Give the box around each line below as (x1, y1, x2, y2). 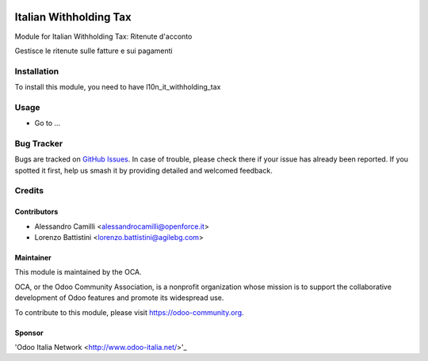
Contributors (14, 207, 59, 217)
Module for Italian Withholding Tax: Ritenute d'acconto (14, 32, 193, 41)
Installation (14, 66, 59, 77)
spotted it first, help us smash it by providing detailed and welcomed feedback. (14, 165, 273, 175)
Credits (14, 185, 44, 196)
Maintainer (14, 253, 52, 263)
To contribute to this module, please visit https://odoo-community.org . (14, 307, 245, 317)
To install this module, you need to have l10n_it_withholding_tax (14, 82, 221, 92)
